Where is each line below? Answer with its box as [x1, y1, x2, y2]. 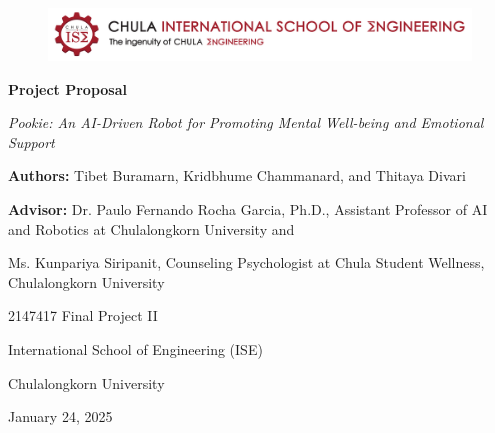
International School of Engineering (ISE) [8, 338, 263, 359]
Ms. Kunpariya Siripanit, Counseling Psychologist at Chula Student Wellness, [8, 252, 485, 273]
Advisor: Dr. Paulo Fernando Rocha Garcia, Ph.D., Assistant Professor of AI [8, 198, 488, 219]
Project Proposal [8, 78, 127, 99]
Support [8, 131, 55, 152]
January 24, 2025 [8, 406, 113, 427]
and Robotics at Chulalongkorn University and [8, 218, 295, 239]
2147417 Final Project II [8, 305, 158, 326]
